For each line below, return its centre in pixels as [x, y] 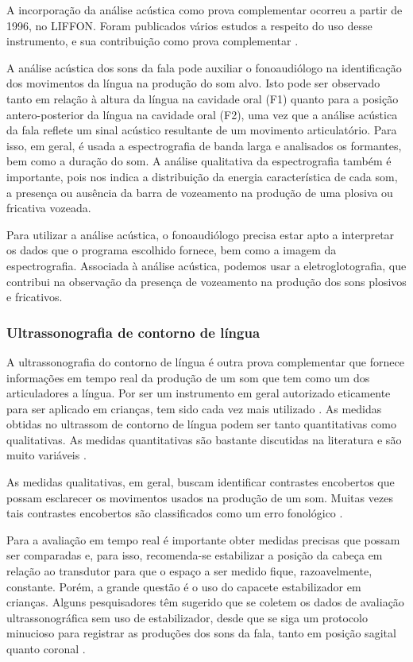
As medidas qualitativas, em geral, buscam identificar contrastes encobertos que [201, 482]
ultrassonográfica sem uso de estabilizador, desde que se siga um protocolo [187, 617]
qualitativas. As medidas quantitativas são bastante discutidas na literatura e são [204, 439]
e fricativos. [35, 297]
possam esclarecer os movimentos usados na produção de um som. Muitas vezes [200, 497]
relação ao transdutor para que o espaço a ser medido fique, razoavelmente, [189, 571]
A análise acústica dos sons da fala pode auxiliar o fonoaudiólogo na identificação [204, 67]
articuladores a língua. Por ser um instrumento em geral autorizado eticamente [199, 393]
